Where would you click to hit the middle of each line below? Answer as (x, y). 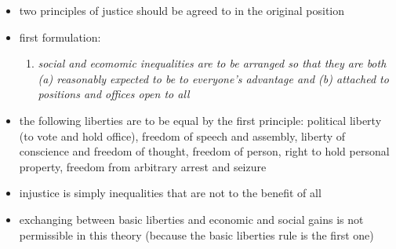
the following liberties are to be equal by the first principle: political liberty (200, 120)
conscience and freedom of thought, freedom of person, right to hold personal (204, 151)
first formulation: (60, 37)
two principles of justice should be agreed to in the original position (182, 10)
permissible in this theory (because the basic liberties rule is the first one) (196, 234)
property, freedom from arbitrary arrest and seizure (143, 166)
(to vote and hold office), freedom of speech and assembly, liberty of (182, 135)
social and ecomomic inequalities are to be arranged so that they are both (212, 63)
